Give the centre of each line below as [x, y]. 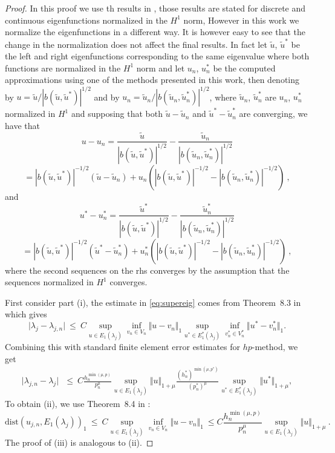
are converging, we [273, 114]
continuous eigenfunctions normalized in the [86, 20]
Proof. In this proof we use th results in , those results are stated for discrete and [155, 8]
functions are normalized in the [63, 68]
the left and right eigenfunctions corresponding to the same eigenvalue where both [157, 56]
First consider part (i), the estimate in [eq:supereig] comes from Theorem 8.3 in [153, 302]
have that [22, 125]
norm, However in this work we [241, 20]
